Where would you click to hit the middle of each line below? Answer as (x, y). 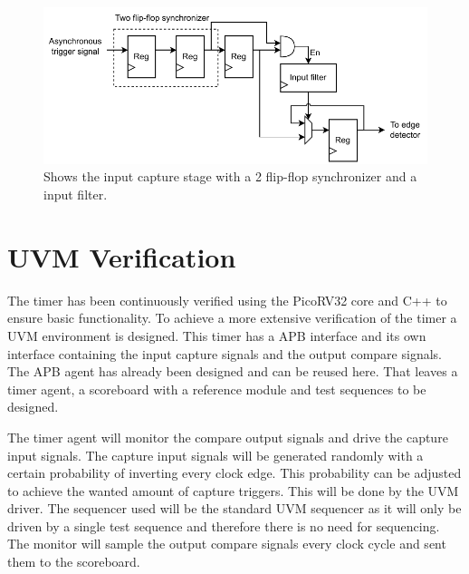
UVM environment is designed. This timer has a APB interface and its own (217, 335)
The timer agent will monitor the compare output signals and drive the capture (228, 437)
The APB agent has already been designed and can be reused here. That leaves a (233, 371)
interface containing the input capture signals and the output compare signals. (225, 353)
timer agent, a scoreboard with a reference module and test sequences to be (217, 389)
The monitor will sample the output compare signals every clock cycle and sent (227, 544)
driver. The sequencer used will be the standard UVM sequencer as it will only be (234, 508)
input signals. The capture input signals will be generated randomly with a (215, 455)
